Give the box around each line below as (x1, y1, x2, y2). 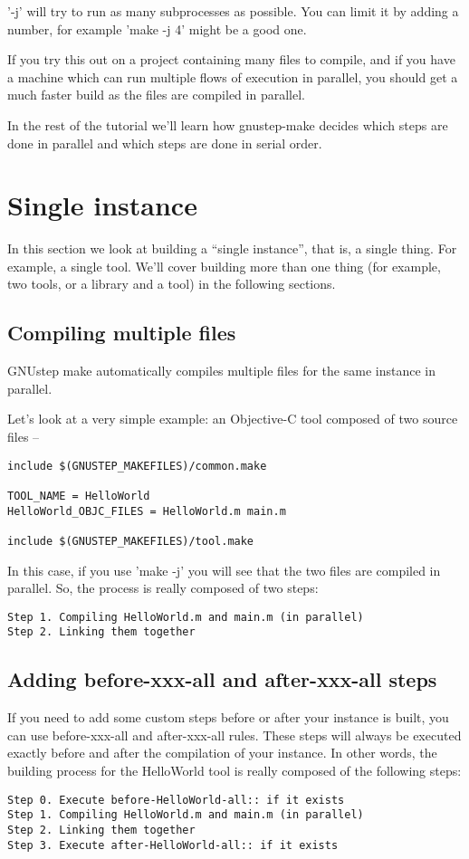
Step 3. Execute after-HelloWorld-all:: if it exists (7, 838, 339, 852)
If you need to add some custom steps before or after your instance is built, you (7, 708, 449, 727)
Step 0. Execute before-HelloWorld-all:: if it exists (7, 793, 345, 807)
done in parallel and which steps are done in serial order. (7, 133, 322, 152)
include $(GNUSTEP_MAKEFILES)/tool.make (7, 534, 254, 548)
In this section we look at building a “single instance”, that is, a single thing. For (7, 239, 457, 258)
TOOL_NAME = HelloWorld (7, 489, 150, 502)
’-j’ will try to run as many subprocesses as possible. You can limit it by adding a (7, 2, 459, 20)
